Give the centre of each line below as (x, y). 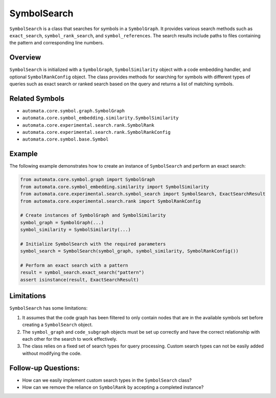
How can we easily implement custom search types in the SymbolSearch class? (107, 380)
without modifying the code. (52, 353)
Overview (25, 57)
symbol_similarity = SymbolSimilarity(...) (76, 230)
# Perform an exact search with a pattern (74, 265)
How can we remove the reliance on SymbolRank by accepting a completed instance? (113, 387)
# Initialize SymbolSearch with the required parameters (93, 244)
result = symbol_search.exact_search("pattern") (82, 273)
